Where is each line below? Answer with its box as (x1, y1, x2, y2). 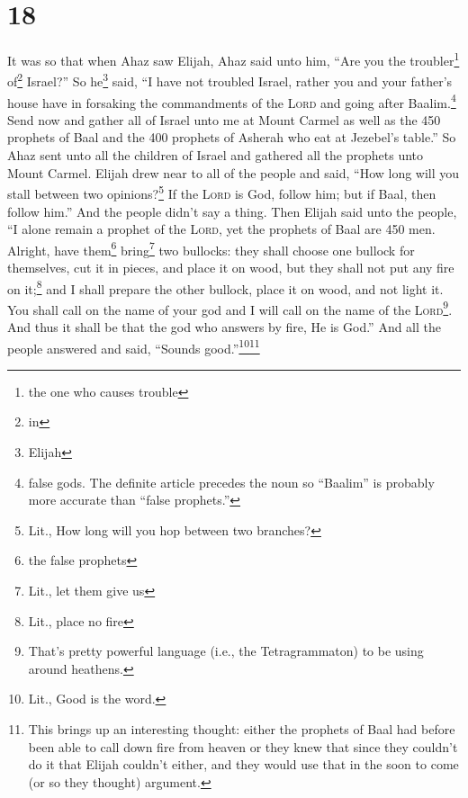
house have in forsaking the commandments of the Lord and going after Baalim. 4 (7, 90, 456, 112)
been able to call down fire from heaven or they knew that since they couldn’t (28, 737, 458, 756)
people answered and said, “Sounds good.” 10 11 (7, 336, 260, 357)
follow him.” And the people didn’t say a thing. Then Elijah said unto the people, (7, 202, 457, 220)
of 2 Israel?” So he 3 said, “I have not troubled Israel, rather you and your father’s (7, 69, 453, 91)
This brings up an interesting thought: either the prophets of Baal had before (28, 720, 455, 738)
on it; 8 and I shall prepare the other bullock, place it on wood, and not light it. (7, 276, 444, 298)
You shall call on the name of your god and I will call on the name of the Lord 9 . (7, 297, 453, 318)
